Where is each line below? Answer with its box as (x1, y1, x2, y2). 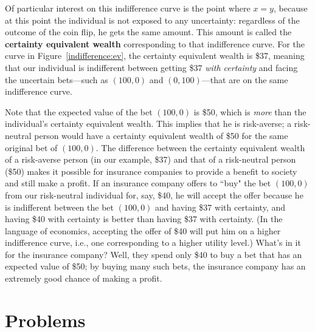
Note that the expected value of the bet (5, 105, 153, 118)
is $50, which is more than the (193, 105, 306, 118)
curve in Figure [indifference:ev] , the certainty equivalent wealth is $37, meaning (5, 49, 305, 62)
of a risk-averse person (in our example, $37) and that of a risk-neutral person (5, 153, 296, 166)
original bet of (5, 141, 58, 154)
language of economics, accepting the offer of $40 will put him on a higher (5, 224, 281, 237)
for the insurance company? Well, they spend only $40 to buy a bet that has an (5, 248, 302, 260)
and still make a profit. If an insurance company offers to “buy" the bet (5, 177, 271, 189)
